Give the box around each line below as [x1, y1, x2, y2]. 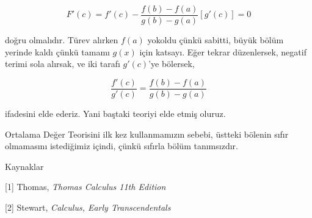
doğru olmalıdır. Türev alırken [5, 33, 118, 46]
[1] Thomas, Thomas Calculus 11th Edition [5, 180, 166, 193]
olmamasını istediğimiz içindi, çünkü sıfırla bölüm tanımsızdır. [5, 139, 238, 152]
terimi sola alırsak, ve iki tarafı [5, 57, 120, 70]
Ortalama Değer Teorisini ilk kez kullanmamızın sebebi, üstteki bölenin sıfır [5, 127, 289, 140]
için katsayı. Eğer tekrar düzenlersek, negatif [139, 45, 307, 58]
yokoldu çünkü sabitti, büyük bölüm [147, 33, 284, 46]
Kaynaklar [5, 160, 44, 172]
